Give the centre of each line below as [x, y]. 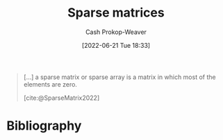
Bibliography [44, 126]
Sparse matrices [116, 13]
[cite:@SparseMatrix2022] [61, 98]
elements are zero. [50, 84]
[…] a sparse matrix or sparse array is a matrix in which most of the [119, 77]
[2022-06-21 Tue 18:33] [116, 45]
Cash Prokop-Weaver [116, 32]
